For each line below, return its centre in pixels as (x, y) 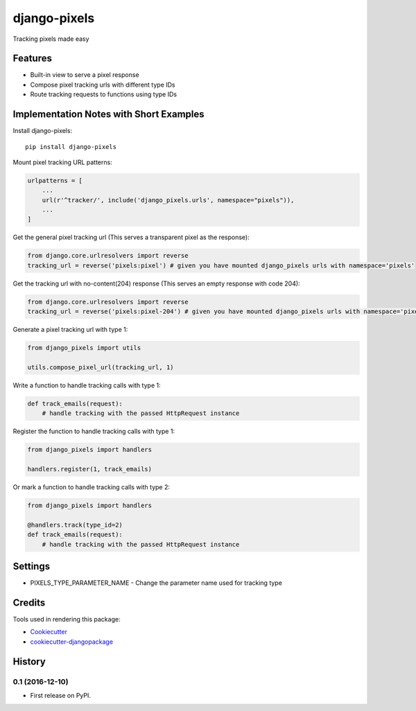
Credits (29, 603)
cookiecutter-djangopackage (72, 642)
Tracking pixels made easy (51, 39)
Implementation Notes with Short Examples (109, 114)
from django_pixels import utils (84, 348)
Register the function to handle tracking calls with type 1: (94, 431)
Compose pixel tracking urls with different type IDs (103, 85)
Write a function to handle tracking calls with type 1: (87, 385)
